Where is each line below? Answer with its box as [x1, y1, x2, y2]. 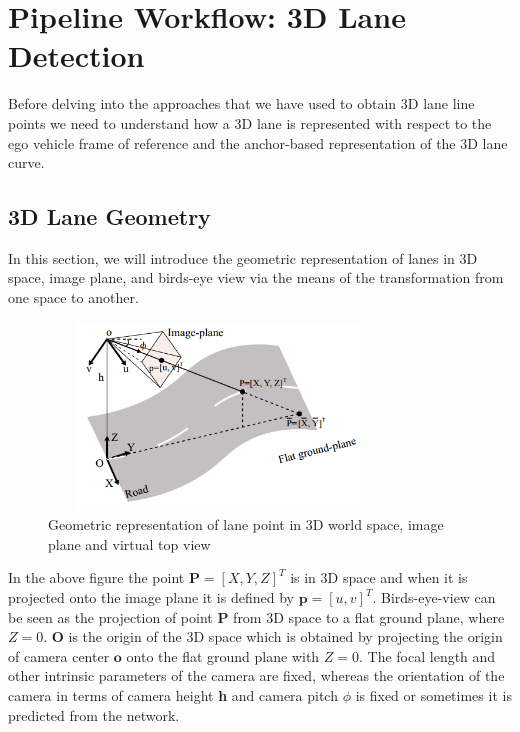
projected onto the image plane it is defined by [8, 587, 294, 608]
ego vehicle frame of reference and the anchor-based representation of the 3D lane [8, 132, 508, 153]
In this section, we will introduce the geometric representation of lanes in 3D [8, 247, 478, 268]
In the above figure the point [8, 567, 185, 588]
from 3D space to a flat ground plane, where [233, 606, 505, 627]
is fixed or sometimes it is [355, 684, 512, 705]
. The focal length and [359, 645, 496, 666]
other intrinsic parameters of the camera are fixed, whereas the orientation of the [8, 665, 505, 686]
